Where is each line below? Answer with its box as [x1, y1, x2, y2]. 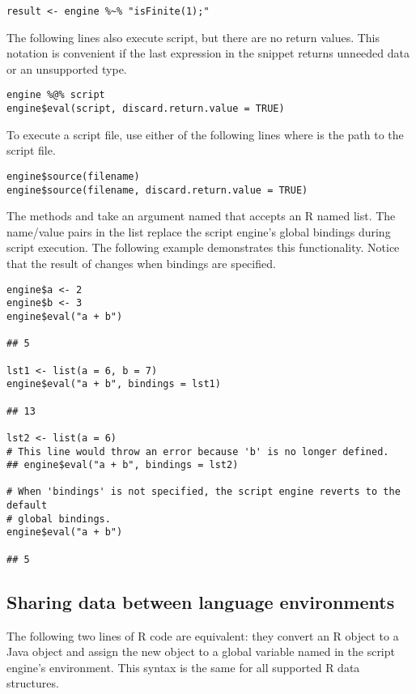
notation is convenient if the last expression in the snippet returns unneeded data [6, 45, 410, 62]
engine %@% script [6, 89, 105, 101]
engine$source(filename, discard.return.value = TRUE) [6, 184, 308, 196]
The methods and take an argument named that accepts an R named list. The [6, 207, 396, 224]
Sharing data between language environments [6, 589, 395, 614]
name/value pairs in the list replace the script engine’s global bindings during [6, 223, 391, 240]
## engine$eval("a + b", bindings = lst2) [6, 459, 239, 471]
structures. [6, 675, 59, 692]
